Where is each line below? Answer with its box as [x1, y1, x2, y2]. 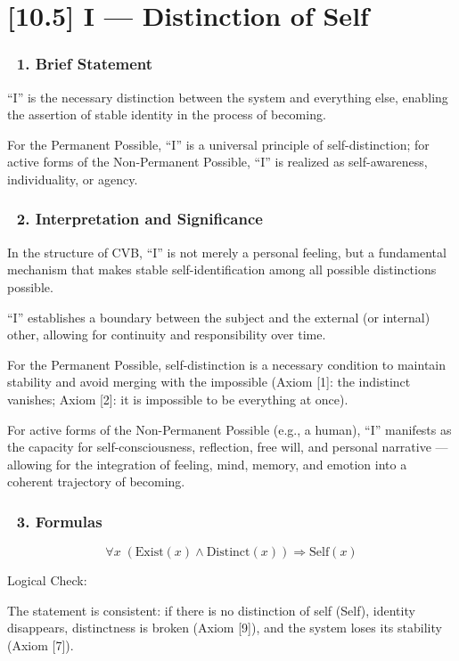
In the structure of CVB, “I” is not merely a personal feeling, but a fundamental [7, 242, 447, 261]
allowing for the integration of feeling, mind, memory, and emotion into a [7, 454, 407, 473]
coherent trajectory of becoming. [7, 472, 185, 491]
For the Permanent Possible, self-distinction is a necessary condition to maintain [7, 355, 447, 373]
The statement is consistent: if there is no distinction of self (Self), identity [7, 600, 415, 619]
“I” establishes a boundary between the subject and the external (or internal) [7, 307, 430, 326]
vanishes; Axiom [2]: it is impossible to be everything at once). [7, 389, 348, 408]
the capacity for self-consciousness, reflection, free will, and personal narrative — [7, 437, 448, 456]
